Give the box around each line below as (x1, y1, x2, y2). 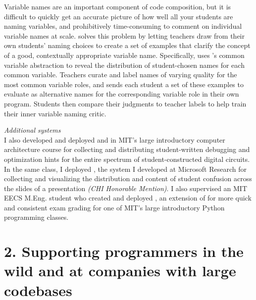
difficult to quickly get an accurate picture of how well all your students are (4, 11, 233, 21)
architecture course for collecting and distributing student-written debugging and (4, 144, 250, 154)
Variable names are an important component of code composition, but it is (4, 1, 231, 11)
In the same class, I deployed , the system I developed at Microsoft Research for (4, 163, 247, 174)
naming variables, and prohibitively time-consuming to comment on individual (4, 21, 242, 31)
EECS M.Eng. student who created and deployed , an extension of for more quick (4, 193, 252, 203)
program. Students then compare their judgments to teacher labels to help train (4, 98, 247, 108)
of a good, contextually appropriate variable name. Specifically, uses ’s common (4, 50, 245, 60)
